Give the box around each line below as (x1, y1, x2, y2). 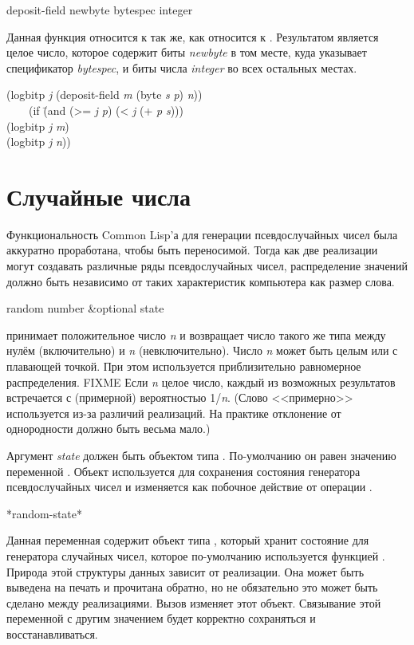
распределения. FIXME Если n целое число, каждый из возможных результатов (6, 373, 396, 390)
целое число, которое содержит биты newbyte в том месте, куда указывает (6, 44, 367, 61)
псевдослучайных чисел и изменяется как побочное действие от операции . (6, 478, 373, 495)
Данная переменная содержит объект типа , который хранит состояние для (6, 532, 369, 549)
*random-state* (6, 505, 83, 521)
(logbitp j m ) (6, 117, 69, 134)
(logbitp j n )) (6, 133, 71, 150)
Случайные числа (6, 179, 191, 212)
